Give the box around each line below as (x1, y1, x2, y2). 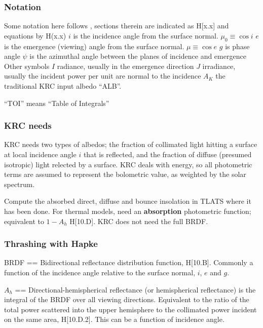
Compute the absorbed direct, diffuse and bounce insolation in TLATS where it (4, 196, 251, 206)
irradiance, (202, 60, 236, 71)
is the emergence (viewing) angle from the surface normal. (4, 41, 184, 51)
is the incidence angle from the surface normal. (73, 30, 218, 41)
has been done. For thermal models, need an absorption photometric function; (4, 205, 251, 216)
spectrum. (4, 178, 35, 189)
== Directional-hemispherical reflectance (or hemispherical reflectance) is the (15, 284, 256, 295)
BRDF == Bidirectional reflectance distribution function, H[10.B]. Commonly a (4, 257, 253, 268)
